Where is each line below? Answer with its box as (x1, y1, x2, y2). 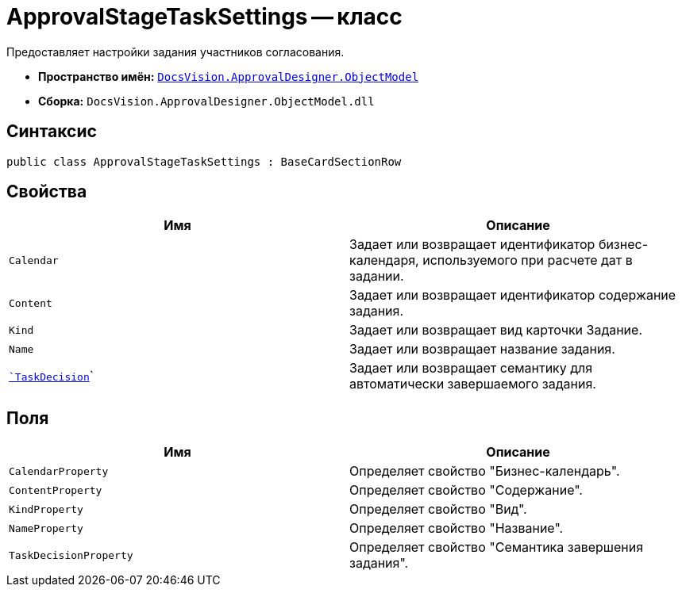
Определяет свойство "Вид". (349, 501, 527, 518)
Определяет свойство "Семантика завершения (349, 539, 644, 556)
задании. (349, 268, 404, 285)
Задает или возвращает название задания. (349, 341, 615, 358)
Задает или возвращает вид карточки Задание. (349, 322, 642, 339)
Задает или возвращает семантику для (349, 360, 593, 377)
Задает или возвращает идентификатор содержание (349, 287, 676, 304)
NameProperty (9, 522, 83, 534)
